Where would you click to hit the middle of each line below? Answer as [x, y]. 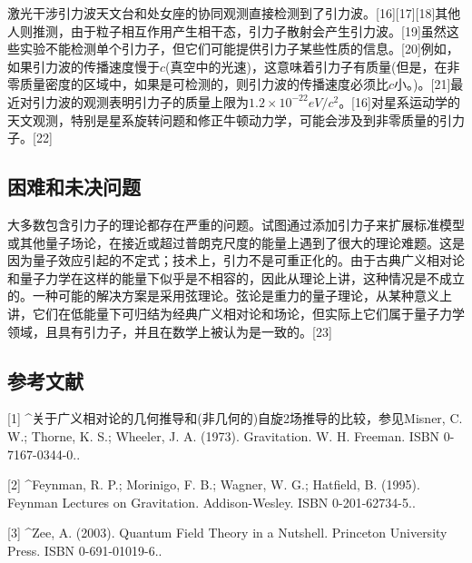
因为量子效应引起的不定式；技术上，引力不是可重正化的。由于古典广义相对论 [236, 260]
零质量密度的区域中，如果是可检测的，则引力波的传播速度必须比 [198, 84]
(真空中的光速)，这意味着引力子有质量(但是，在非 [313, 66]
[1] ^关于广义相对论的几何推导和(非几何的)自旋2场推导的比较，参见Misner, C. [235, 418]
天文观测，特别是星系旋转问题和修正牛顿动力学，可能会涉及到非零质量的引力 [236, 119]
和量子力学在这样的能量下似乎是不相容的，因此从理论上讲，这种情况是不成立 [236, 277]
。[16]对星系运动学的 [399, 101]
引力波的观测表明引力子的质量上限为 [140, 101]
